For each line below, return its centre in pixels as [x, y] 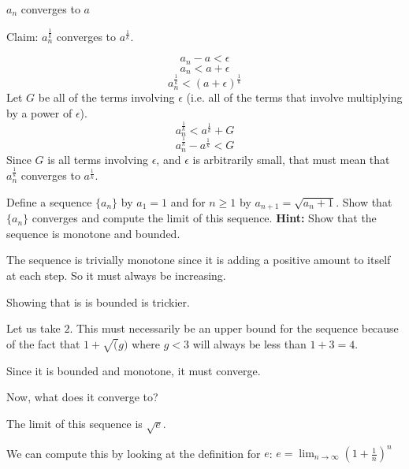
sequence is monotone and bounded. [93, 233]
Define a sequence [49, 201]
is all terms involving [98, 159]
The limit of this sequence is [74, 423]
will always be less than [249, 343]
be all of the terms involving [106, 97]
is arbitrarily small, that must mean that [291, 159]
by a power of [39, 113]
